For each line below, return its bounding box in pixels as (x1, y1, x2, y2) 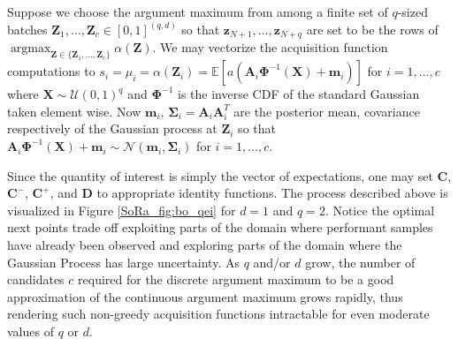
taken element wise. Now (7, 102, 141, 120)
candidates (7, 270, 65, 289)
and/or (253, 252, 291, 271)
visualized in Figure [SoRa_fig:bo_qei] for (7, 200, 236, 219)
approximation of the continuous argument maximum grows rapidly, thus (7, 287, 403, 305)
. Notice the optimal (324, 200, 435, 219)
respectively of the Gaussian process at (7, 119, 218, 138)
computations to (7, 62, 95, 80)
